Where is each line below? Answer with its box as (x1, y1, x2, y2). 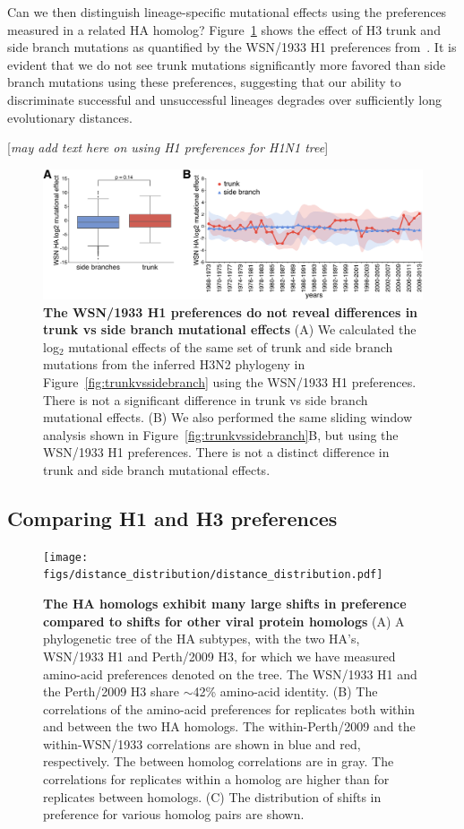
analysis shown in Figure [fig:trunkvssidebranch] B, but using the (43, 425, 399, 444)
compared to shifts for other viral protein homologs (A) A (43, 611, 405, 630)
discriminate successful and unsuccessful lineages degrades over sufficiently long (7, 90, 443, 108)
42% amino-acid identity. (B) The (193, 682, 378, 701)
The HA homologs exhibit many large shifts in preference (43, 594, 407, 613)
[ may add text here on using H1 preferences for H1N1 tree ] (7, 138, 329, 157)
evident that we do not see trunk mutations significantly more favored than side (7, 55, 446, 73)
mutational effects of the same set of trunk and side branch (68, 337, 393, 356)
